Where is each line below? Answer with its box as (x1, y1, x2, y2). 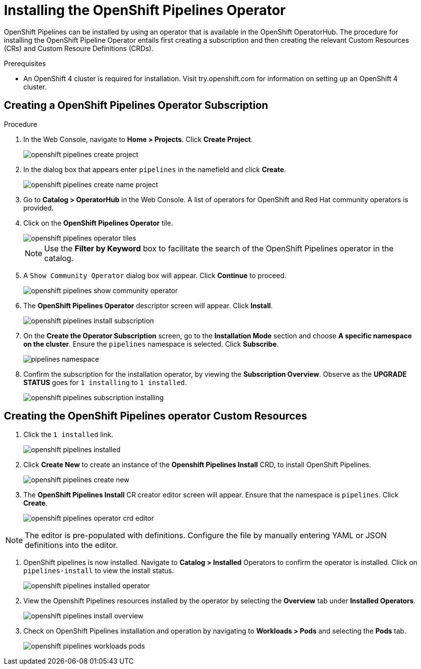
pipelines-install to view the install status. (23, 566, 174, 575)
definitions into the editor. (25, 540, 118, 550)
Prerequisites (4, 59, 46, 68)
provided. (23, 203, 54, 212)
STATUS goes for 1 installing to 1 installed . (23, 378, 187, 387)
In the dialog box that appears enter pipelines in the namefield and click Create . (23, 165, 286, 174)
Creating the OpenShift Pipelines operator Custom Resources (4, 410, 307, 423)
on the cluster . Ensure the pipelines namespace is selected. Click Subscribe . (23, 339, 279, 348)
